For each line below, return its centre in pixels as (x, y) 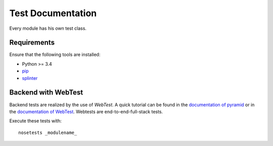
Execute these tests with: (35, 121)
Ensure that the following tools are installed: (55, 55)
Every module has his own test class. (48, 28)
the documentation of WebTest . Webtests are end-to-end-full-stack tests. (86, 112)
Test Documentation (53, 13)
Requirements (32, 43)
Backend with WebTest (46, 93)
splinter (30, 78)
